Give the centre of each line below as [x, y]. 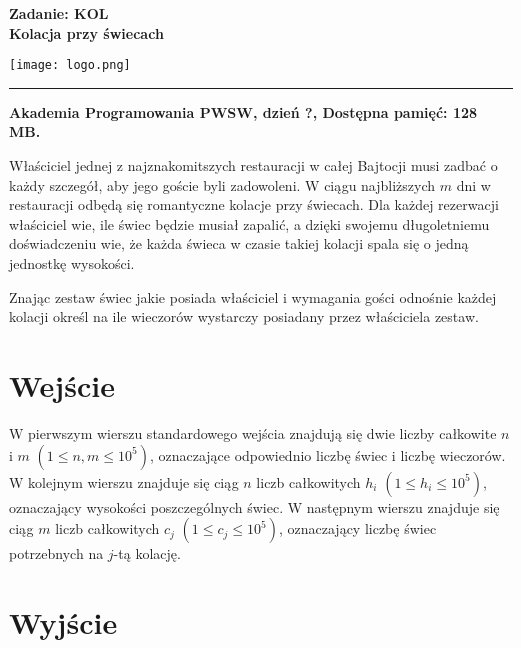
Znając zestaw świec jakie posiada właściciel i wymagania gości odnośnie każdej [253, 296]
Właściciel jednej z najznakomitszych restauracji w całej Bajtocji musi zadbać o [253, 165]
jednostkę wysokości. [72, 263]
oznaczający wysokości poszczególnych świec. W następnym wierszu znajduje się [254, 506]
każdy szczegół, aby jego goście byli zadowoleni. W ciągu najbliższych [222, 184]
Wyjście [63, 621]
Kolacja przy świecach [86, 32]
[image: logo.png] [70, 65]
